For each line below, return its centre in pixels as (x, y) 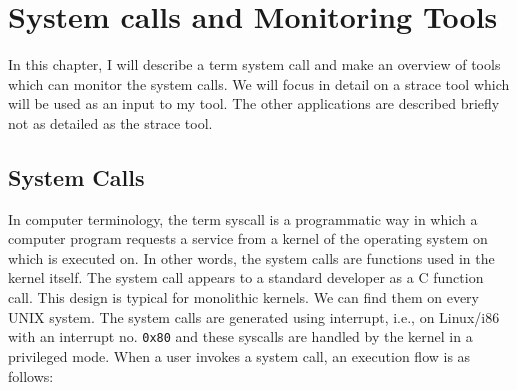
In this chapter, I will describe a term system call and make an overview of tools (254, 64)
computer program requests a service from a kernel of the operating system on (248, 238)
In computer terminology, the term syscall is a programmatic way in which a (243, 218)
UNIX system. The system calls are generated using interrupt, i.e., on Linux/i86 (254, 316)
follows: (31, 375)
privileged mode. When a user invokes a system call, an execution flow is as (239, 355)
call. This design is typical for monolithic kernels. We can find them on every (243, 297)
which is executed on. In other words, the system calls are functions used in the (251, 257)
